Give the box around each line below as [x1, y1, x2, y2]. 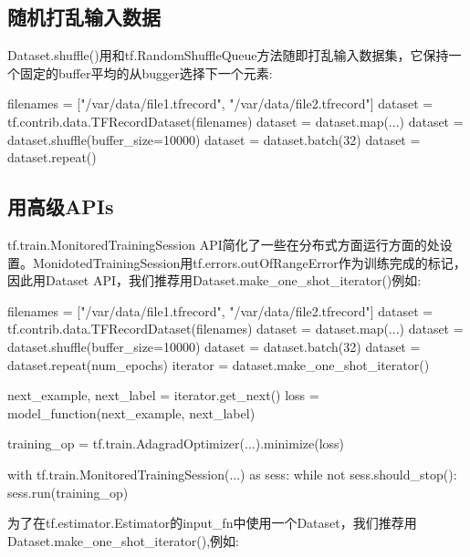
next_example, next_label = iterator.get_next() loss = [7, 386, 319, 405]
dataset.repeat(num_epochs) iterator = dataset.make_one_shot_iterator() [7, 355, 430, 374]
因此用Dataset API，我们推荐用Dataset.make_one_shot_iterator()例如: [7, 271, 422, 290]
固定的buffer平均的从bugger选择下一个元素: [19, 63, 273, 82]
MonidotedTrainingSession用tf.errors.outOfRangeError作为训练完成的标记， [32, 253, 466, 272]
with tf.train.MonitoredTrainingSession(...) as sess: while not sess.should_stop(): [7, 464, 457, 483]
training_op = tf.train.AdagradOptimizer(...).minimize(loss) [7, 434, 345, 453]
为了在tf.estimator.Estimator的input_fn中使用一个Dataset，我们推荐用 [7, 513, 417, 532]
